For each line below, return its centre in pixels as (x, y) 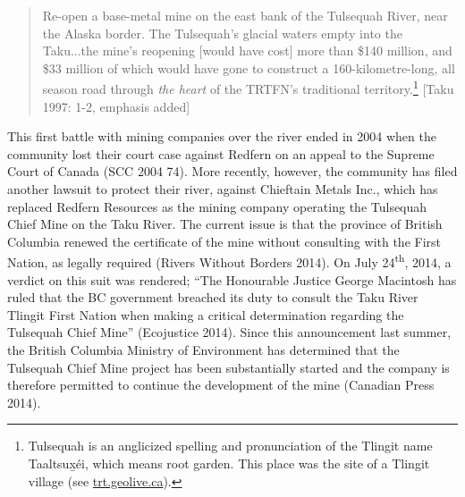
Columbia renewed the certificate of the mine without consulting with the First (224, 241)
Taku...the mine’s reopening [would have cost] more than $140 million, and (247, 51)
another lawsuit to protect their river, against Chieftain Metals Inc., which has (223, 189)
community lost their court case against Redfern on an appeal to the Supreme (221, 153)
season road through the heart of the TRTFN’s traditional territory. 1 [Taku (248, 88)
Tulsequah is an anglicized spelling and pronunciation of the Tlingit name (230, 446)
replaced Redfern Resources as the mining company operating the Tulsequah (217, 206)
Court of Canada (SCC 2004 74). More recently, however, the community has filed (232, 171)
